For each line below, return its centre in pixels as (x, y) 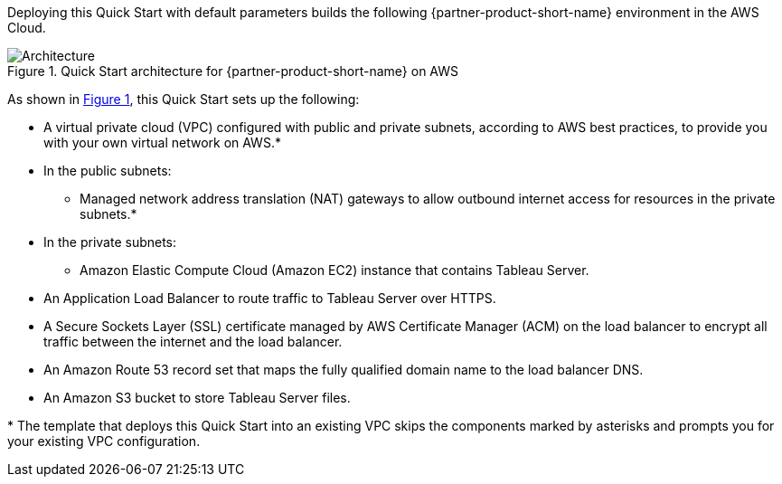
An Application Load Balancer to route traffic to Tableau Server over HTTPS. (270, 298)
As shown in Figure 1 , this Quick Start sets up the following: (184, 99)
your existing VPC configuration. (104, 441)
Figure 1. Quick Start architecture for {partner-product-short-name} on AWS (233, 71)
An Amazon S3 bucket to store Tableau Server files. (197, 398)
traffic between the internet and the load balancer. (193, 342)
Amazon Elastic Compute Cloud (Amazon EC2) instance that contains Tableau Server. (334, 270)
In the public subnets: (108, 171)
